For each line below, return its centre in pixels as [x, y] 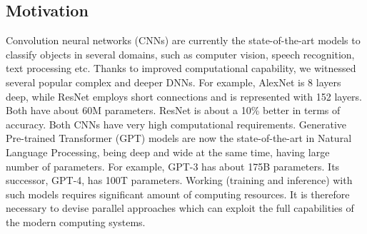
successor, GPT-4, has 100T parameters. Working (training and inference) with [179, 180]
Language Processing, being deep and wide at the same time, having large [168, 152]
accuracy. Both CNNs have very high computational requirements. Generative [176, 124]
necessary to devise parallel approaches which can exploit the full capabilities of [180, 208]
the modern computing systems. [76, 222]
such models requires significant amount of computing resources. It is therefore [178, 194]
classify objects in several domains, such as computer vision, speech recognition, [180, 54]
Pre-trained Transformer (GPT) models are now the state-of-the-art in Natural [179, 138]
